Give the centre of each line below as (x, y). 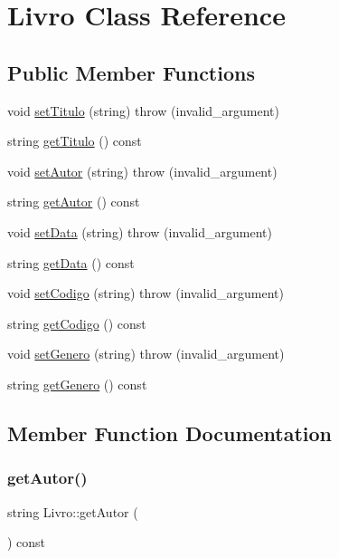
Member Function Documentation (170, 433)
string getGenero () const (77, 384)
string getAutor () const (74, 202)
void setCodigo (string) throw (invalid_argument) (146, 293)
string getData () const (71, 262)
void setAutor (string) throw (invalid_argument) (142, 171)
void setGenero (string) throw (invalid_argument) (146, 354)
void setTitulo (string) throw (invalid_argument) (143, 110)
